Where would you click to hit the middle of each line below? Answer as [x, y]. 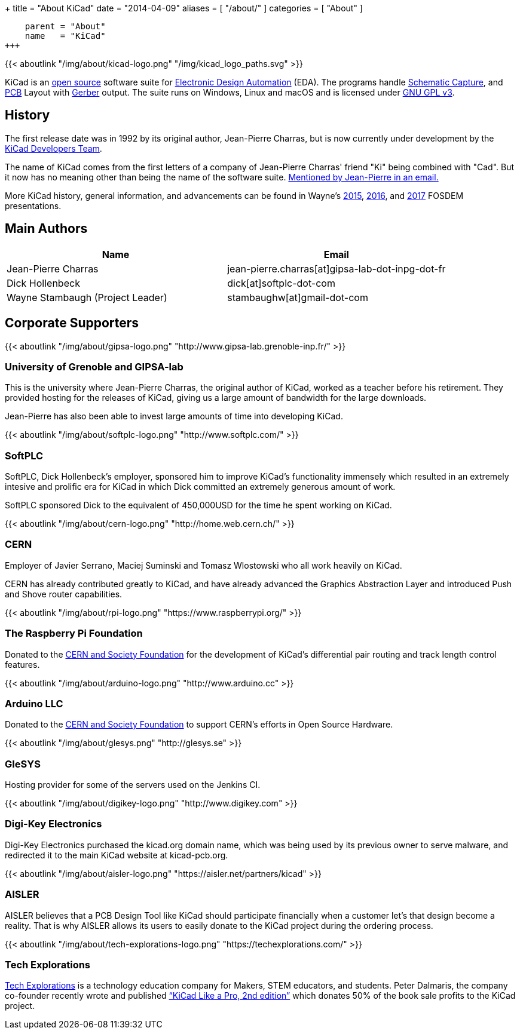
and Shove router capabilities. [64, 594]
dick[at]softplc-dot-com [281, 283]
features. [22, 664]
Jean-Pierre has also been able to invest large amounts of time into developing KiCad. [174, 416]
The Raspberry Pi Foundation [74, 633]
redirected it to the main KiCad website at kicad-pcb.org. [117, 855]
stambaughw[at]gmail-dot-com [298, 297]
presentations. [33, 205]
